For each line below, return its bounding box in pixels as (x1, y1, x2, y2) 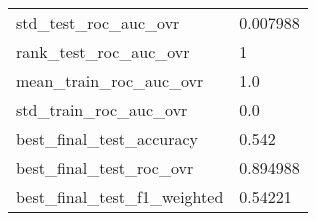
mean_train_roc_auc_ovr (16, 69, 204, 92)
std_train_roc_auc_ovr (16, 98, 188, 121)
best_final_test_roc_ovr (16, 156, 194, 179)
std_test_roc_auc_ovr (16, 11, 180, 34)
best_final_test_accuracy (16, 127, 199, 150)
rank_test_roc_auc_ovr (16, 40, 190, 63)
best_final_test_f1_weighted (16, 185, 224, 208)
